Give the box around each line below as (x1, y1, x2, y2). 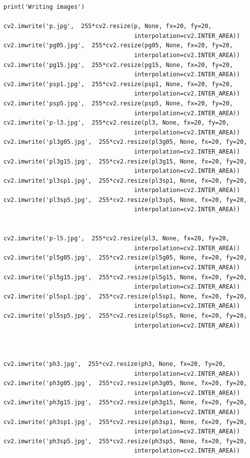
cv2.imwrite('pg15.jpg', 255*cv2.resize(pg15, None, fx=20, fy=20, (3, 61, 233, 68)
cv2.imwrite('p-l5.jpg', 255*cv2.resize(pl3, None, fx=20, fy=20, (3, 235, 230, 242)
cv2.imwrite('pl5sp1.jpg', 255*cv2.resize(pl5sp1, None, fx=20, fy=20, (3, 293, 247, 300)
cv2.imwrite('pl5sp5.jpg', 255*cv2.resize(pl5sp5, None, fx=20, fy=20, (3, 312, 247, 319)
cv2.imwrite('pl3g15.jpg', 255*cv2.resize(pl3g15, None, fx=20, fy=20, (3, 158, 247, 165)
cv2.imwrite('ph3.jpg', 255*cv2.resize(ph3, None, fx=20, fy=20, (3, 360, 226, 367)
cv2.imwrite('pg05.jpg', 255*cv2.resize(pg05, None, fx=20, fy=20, (3, 42, 233, 49)
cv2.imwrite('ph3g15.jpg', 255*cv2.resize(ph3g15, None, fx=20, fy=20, (3, 399, 247, 406)
